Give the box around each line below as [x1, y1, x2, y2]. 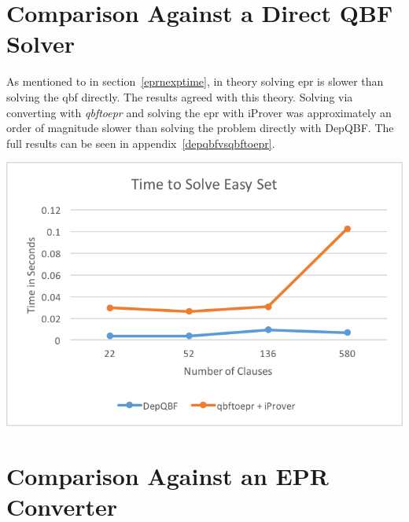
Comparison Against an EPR [6, 460, 329, 492]
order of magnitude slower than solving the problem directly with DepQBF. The [6, 119, 394, 136]
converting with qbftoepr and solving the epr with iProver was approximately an [6, 104, 392, 120]
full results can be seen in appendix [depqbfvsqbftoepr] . [6, 134, 275, 151]
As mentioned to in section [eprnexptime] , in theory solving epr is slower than [6, 73, 384, 90]
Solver [6, 28, 76, 60]
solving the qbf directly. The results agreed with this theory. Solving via [6, 88, 353, 105]
